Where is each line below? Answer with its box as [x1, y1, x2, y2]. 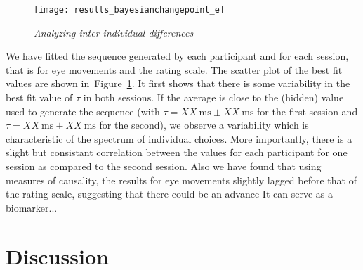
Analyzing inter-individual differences [34, 25, 194, 39]
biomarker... [6, 200, 58, 214]
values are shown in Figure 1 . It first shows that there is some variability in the [6, 76, 350, 91]
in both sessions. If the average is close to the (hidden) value [83, 90, 344, 105]
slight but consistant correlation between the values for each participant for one [6, 145, 348, 160]
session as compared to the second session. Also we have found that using [6, 159, 322, 173]
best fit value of [6, 90, 73, 105]
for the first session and [257, 103, 358, 118]
